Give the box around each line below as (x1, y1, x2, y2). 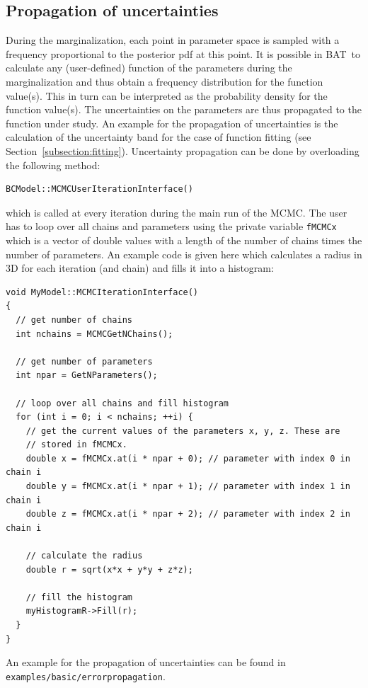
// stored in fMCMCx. (25, 440, 127, 450)
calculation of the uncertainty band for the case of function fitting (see (6, 130, 311, 144)
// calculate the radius (25, 551, 143, 561)
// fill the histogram (25, 592, 132, 602)
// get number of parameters (16, 356, 153, 367)
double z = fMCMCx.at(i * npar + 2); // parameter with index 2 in (25, 509, 350, 520)
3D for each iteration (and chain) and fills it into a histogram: (6, 260, 274, 275)
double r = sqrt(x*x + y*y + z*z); (25, 564, 193, 575)
